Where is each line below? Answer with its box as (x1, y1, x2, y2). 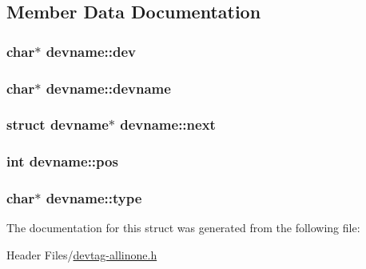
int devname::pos (6, 151, 118, 171)
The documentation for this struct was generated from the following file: (6, 219, 360, 236)
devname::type (46, 188, 142, 208)
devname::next (120, 114, 216, 134)
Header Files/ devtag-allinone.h (6, 246, 157, 263)
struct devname (6, 114, 109, 134)
